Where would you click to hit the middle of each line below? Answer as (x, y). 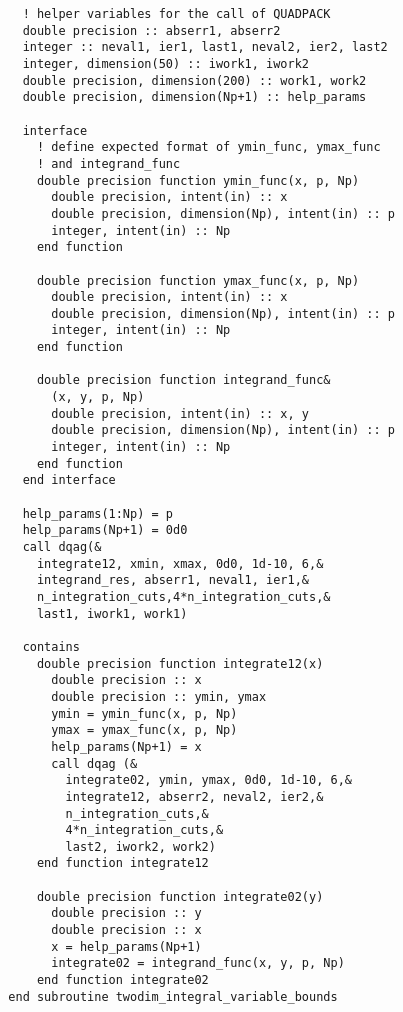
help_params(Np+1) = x (126, 746)
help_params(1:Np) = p (97, 513)
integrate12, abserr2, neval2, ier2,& (194, 796)
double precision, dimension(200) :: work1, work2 (194, 80)
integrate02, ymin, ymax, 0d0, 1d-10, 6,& (208, 780)
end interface (69, 480)
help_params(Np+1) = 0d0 (105, 530)
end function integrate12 (122, 863)
